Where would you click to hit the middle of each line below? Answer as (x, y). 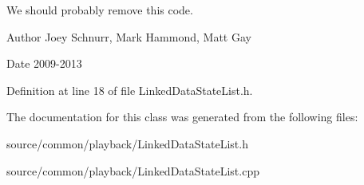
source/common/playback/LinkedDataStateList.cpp (133, 170)
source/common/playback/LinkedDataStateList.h (127, 143)
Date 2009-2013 (44, 63)
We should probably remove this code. (100, 10)
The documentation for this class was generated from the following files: (182, 117)
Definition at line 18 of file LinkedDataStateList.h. (130, 90)
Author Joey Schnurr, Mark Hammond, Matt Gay (129, 36)
